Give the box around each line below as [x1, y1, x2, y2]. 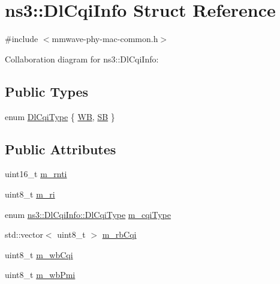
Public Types [5, 82, 89, 100]
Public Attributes [5, 139, 116, 158]
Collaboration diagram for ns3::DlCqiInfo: [5, 52, 159, 65]
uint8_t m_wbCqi [5, 248, 73, 261]
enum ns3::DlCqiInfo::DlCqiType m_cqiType [5, 208, 171, 220]
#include [5, 32, 38, 45]
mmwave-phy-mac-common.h [52, 32, 158, 45]
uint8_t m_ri [5, 187, 55, 200]
